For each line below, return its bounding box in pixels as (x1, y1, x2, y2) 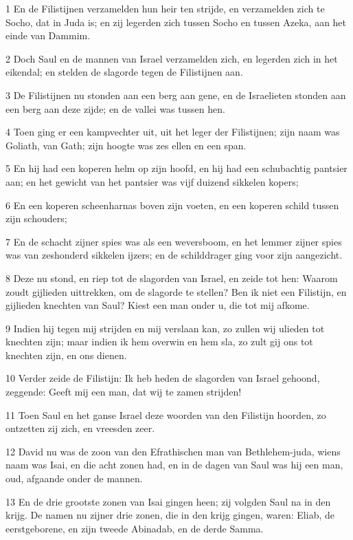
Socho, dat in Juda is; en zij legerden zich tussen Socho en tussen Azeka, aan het (5, 14, 347, 29)
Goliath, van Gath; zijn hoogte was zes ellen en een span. (5, 138, 247, 152)
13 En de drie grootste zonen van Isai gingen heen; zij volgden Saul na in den (5, 494, 331, 508)
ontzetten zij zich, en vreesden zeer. (5, 421, 155, 435)
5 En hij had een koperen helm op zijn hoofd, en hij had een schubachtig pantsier (5, 161, 348, 175)
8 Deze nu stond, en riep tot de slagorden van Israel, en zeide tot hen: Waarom (5, 270, 338, 285)
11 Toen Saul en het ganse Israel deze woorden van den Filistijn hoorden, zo (5, 407, 326, 422)
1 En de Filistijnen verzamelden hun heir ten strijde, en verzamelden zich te (5, 1, 325, 15)
